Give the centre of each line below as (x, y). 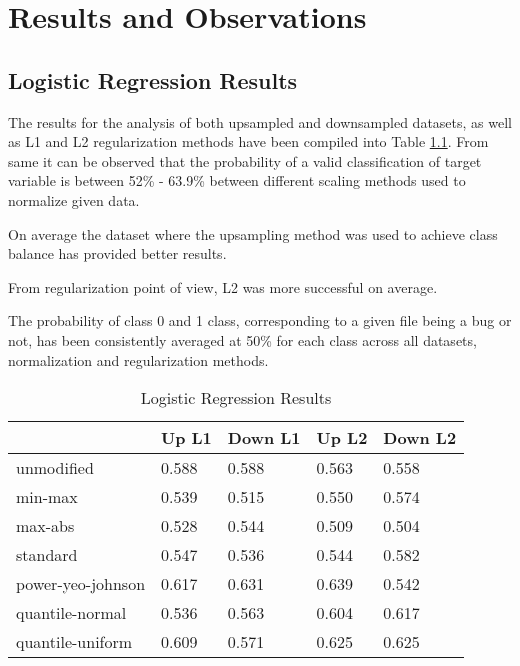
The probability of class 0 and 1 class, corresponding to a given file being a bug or (260, 320)
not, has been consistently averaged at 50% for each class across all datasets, (242, 339)
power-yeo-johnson (81, 584)
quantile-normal (71, 613)
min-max (47, 497)
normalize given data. (74, 199)
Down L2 (420, 438)
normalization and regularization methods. (138, 359)
